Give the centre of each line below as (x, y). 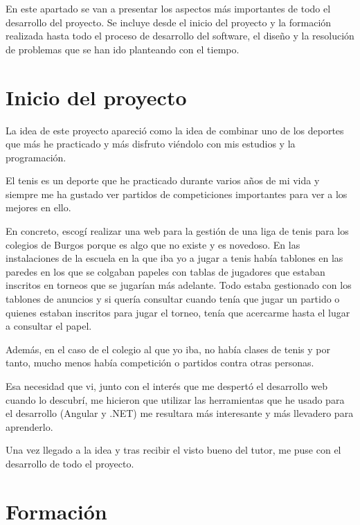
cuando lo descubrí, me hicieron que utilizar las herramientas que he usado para (175, 399)
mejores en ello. (38, 207)
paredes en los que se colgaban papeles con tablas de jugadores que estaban (165, 271)
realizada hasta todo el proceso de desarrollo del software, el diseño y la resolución (180, 36)
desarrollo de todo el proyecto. (70, 463)
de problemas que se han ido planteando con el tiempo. (123, 49)
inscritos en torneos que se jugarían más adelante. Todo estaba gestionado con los (179, 285)
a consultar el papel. (49, 326)
